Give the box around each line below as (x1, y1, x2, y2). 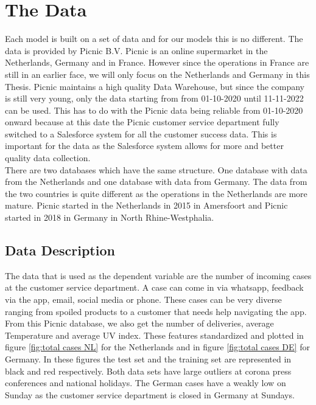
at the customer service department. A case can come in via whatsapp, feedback (5, 281, 304, 294)
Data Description (5, 241, 115, 260)
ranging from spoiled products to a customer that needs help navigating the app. (5, 305, 307, 317)
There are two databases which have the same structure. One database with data (5, 163, 307, 176)
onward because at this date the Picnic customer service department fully (5, 116, 279, 128)
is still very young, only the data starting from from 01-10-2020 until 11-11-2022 (5, 92, 304, 105)
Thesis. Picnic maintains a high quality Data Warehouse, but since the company (5, 80, 304, 92)
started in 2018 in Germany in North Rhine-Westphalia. (5, 211, 214, 224)
